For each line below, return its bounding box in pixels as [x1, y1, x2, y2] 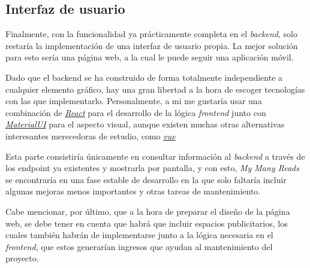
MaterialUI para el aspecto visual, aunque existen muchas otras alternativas [5, 118, 285, 130]
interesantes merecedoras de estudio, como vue [5, 129, 176, 142]
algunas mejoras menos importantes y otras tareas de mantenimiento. [5, 185, 261, 197]
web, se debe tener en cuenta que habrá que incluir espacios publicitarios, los [5, 217, 288, 229]
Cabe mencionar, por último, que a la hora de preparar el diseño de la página [5, 205, 290, 217]
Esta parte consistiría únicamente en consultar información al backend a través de [5, 150, 305, 162]
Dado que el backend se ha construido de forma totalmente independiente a [5, 71, 283, 83]
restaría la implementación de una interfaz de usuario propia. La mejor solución [5, 39, 298, 51]
